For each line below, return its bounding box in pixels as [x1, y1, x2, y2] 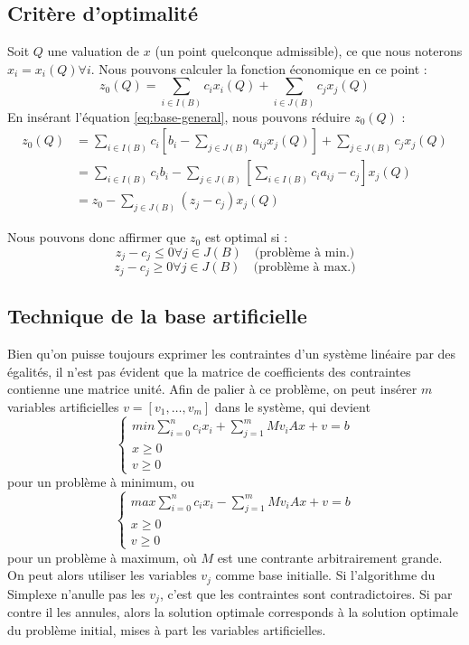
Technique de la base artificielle [7, 302, 307, 330]
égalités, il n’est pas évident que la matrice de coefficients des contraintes [7, 361, 411, 380]
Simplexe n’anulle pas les [7, 584, 145, 603]
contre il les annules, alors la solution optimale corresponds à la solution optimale [7, 603, 458, 622]
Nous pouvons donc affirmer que [7, 228, 186, 247]
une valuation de [47, 42, 140, 61]
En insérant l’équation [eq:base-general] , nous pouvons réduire [7, 107, 351, 126]
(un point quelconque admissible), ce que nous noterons [155, 42, 463, 61]
